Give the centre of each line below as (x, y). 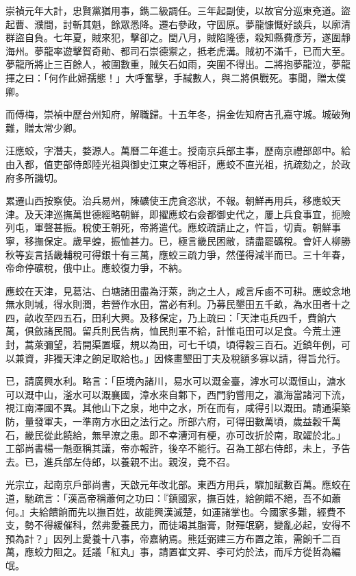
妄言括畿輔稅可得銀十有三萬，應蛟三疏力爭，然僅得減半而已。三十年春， (187, 254)
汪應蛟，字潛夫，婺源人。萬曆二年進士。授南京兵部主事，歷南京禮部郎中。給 (178, 151)
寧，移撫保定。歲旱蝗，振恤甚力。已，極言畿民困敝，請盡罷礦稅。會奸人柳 (173, 240)
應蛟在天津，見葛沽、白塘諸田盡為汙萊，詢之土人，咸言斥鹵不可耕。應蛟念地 (178, 290)
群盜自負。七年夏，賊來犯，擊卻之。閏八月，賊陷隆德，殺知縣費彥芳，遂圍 (173, 37)
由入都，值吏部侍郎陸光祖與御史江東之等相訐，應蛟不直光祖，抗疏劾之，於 (173, 164)
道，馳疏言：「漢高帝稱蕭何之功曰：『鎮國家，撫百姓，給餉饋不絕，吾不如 (168, 498)
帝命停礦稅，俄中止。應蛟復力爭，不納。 (97, 268)
